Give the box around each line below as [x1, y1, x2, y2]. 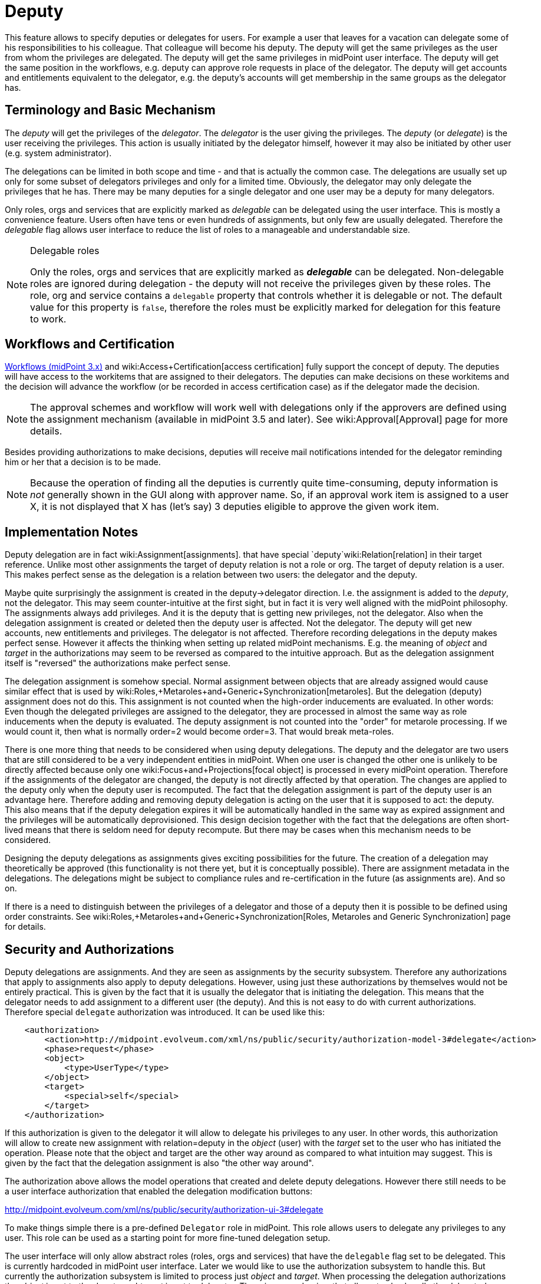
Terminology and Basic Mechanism [5, 103, 216, 118]
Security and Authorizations [5, 941, 174, 957]
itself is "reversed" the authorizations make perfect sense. [5, 658, 231, 669]
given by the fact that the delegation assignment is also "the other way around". [5, 1158, 314, 1168]
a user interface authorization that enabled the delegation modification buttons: [5, 1186, 313, 1197]
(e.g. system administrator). [5, 147, 112, 158]
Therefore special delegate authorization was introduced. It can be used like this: [5, 1007, 325, 1018]
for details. [5, 921, 46, 932]
